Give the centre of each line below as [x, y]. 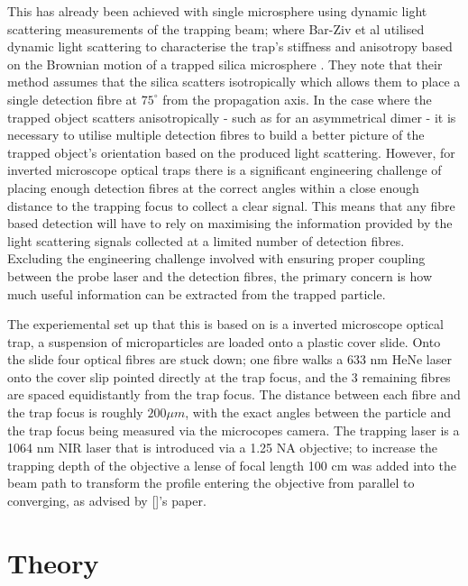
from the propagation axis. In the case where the [297, 99]
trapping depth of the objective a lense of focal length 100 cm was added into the [232, 465]
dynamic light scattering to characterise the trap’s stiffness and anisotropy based [230, 46]
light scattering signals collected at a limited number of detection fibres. [206, 240]
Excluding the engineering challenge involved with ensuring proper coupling [216, 258]
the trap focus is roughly [75, 412]
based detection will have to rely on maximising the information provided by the [230, 223]
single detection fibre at [73, 99]
